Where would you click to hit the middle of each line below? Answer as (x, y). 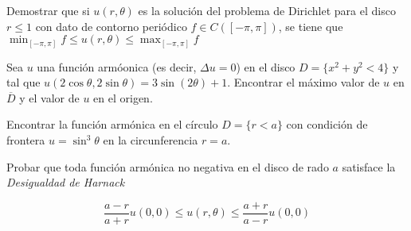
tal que (23, 82)
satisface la (369, 166)
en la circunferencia (151, 140)
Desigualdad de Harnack (66, 182)
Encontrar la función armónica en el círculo (112, 124)
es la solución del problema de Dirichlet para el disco (267, 10)
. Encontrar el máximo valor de (303, 82)
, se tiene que (311, 26)
